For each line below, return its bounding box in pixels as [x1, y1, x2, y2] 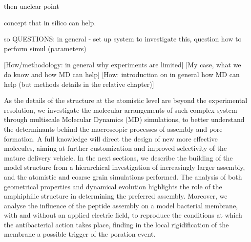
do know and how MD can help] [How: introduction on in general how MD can [4, 69, 240, 79]
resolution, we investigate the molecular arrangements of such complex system [4, 104, 237, 115]
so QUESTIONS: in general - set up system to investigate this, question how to [4, 34, 242, 44]
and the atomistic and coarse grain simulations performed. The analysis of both [4, 171, 242, 181]
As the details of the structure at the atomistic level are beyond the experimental [4, 95, 248, 105]
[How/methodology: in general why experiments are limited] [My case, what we [4, 60, 241, 70]
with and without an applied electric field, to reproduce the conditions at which [4, 210, 242, 220]
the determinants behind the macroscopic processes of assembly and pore [4, 123, 223, 134]
